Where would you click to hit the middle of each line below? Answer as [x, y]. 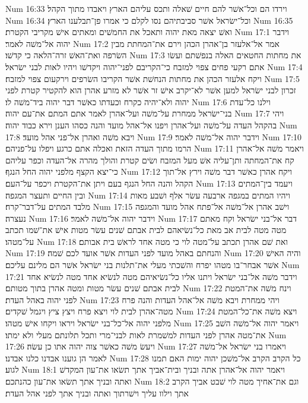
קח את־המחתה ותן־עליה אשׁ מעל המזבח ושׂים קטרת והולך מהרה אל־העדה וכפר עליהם [150, 160]
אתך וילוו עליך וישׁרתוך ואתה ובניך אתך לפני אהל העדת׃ [97, 393]
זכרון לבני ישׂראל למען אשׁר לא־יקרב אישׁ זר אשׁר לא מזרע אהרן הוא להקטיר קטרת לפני [151, 90]
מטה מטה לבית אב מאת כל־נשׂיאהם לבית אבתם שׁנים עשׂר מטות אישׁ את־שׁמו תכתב [146, 230]
